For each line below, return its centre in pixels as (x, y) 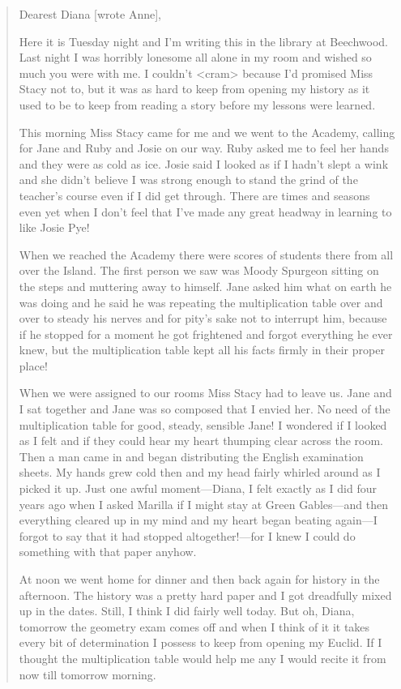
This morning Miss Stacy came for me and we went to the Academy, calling (207, 132)
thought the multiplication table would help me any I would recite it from (203, 658)
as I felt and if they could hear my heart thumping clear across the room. (201, 441)
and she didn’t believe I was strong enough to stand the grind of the (188, 180)
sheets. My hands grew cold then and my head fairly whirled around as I (200, 472)
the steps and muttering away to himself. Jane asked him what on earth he (205, 286)
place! (33, 365)
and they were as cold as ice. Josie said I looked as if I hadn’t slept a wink (204, 163)
